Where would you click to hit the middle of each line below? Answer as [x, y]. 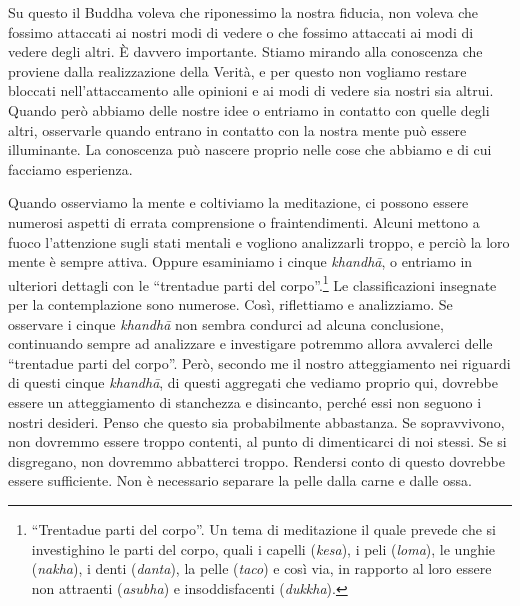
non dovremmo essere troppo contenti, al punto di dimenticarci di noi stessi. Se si [257, 441]
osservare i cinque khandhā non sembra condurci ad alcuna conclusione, [226, 323]
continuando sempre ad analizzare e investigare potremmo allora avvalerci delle [250, 343]
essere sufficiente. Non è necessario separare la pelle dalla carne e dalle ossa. [240, 480]
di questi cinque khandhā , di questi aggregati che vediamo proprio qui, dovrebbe [253, 382]
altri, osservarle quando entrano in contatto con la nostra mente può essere [237, 129]
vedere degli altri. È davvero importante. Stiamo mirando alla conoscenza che [245, 51]
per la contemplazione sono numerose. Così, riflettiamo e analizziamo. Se [230, 303]
